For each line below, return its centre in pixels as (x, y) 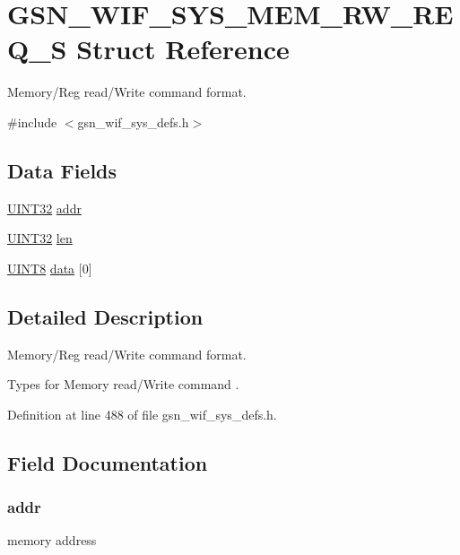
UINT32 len (40, 238)
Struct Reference (183, 49)
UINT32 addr (44, 208)
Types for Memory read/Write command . (123, 384)
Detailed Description (105, 316)
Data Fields (62, 170)
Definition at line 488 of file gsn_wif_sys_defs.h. (142, 414)
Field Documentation (108, 462)
